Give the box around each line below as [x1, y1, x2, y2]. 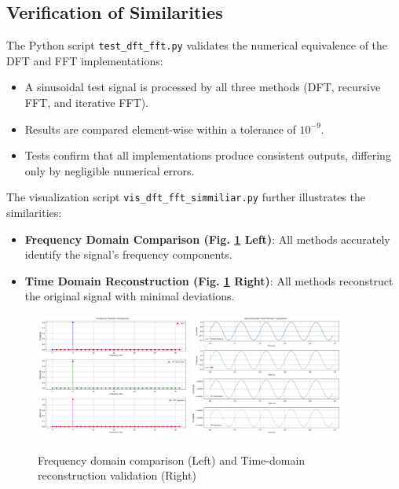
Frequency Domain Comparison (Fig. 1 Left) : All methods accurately [24, 230, 390, 247]
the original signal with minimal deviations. [24, 288, 235, 304]
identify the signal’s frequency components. [24, 246, 232, 263]
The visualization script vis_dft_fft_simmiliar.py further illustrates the [6, 189, 365, 205]
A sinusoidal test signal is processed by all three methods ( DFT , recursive [24, 79, 381, 95]
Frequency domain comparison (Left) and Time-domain [38, 451, 306, 468]
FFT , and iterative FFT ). [24, 94, 148, 111]
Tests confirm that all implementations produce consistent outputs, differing [24, 147, 391, 164]
